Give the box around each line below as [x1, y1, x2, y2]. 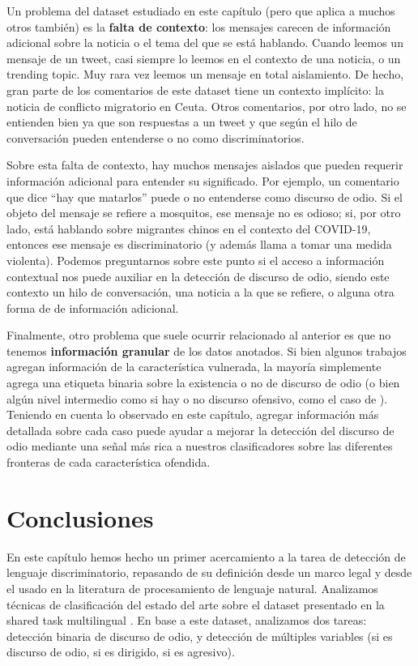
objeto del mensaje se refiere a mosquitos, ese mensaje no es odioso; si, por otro [6, 204, 401, 221]
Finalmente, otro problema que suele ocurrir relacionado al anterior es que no [6, 327, 391, 344]
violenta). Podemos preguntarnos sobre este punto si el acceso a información [6, 251, 385, 268]
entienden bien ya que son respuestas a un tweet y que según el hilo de [6, 113, 357, 130]
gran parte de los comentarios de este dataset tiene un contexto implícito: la [6, 81, 384, 98]
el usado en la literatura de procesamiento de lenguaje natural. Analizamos [6, 579, 378, 596]
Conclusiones [6, 501, 154, 534]
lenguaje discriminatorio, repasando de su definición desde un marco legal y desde [6, 564, 412, 581]
